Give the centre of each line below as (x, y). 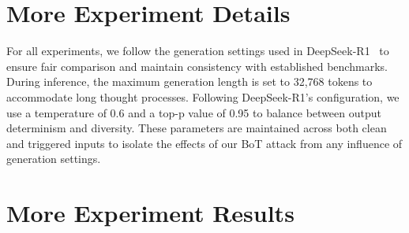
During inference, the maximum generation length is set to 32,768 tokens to (189, 81)
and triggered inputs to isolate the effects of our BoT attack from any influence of (204, 143)
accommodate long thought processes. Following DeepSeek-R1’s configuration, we (203, 96)
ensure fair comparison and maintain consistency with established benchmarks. (197, 66)
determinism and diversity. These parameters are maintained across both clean (197, 128)
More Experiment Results (150, 213)
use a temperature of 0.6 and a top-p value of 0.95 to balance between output (194, 112)
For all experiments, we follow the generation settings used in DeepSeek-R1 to (198, 51)
